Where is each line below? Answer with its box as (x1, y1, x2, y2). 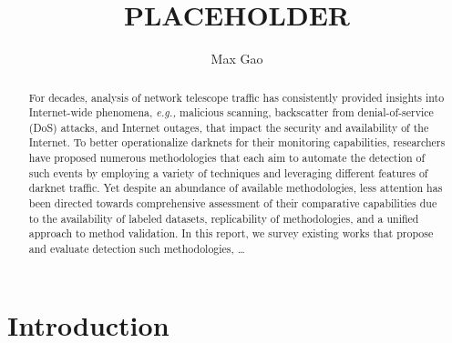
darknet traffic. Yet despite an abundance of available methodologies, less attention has (28, 180, 443, 196)
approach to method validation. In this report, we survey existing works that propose (28, 226, 434, 241)
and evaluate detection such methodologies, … (28, 241, 245, 257)
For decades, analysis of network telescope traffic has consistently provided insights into (28, 89, 445, 105)
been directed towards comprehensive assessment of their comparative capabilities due (28, 196, 437, 211)
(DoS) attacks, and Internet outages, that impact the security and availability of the (28, 119, 429, 135)
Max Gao (211, 49, 263, 68)
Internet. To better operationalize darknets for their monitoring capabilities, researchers (28, 135, 446, 150)
